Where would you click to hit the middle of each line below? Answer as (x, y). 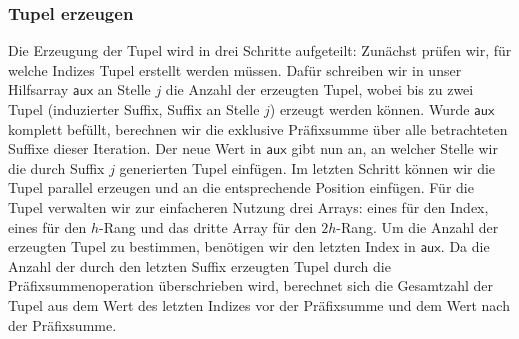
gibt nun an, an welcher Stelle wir (394, 148)
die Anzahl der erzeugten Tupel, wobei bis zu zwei (319, 89)
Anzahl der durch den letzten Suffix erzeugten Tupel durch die (199, 265)
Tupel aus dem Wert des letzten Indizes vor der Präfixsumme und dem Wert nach (259, 304)
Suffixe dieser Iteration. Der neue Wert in (135, 148)
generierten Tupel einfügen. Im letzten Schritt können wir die (307, 167)
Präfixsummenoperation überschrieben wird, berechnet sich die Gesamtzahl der (251, 285)
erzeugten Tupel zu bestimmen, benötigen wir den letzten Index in (212, 246)
